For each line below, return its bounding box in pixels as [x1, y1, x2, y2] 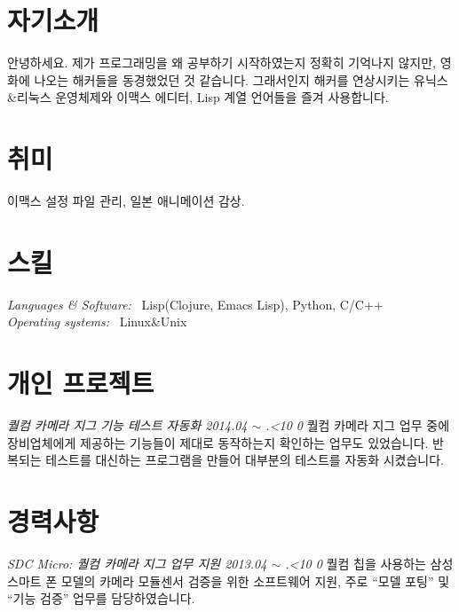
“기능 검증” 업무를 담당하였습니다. [7, 589, 195, 608]
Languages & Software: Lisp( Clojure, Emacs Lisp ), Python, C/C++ [7, 294, 384, 313]
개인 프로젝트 [7, 365, 154, 401]
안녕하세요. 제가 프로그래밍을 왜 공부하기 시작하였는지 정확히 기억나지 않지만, [7, 53, 436, 72]
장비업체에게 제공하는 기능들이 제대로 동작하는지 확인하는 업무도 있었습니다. [7, 433, 429, 451]
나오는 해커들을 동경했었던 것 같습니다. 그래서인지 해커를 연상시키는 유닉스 [34, 70, 448, 89]
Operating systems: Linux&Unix [7, 312, 187, 331]
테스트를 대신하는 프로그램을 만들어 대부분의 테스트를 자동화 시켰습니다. [45, 451, 444, 469]
